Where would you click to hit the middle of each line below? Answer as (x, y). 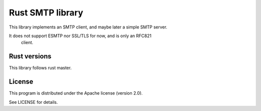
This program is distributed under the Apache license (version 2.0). (76, 93)
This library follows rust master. (40, 68)
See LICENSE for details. (33, 102)
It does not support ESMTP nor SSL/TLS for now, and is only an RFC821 (80, 36)
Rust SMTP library (46, 13)
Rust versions (30, 56)
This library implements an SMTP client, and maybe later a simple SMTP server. (88, 27)
